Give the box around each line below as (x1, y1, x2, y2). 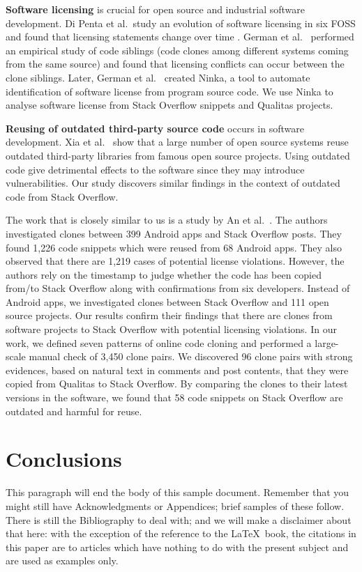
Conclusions (6, 445, 122, 473)
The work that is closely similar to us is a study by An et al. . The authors (6, 212, 328, 227)
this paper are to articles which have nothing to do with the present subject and (6, 539, 349, 554)
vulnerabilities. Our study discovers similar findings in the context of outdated (6, 176, 340, 190)
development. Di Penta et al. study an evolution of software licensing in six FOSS (6, 15, 356, 30)
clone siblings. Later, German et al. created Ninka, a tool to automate (6, 70, 310, 84)
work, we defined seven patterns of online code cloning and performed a (6, 335, 312, 350)
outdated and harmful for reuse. (6, 403, 142, 418)
